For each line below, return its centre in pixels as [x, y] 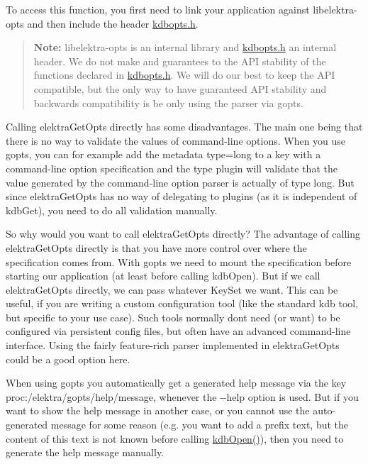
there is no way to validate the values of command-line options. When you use [176, 140]
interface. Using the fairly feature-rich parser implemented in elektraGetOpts [173, 345]
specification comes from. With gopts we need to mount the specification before [179, 261]
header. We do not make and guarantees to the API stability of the [180, 61]
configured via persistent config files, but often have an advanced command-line [178, 331]
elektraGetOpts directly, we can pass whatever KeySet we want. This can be [172, 289]
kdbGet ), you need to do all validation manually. [112, 210]
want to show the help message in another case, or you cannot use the [158, 410]
